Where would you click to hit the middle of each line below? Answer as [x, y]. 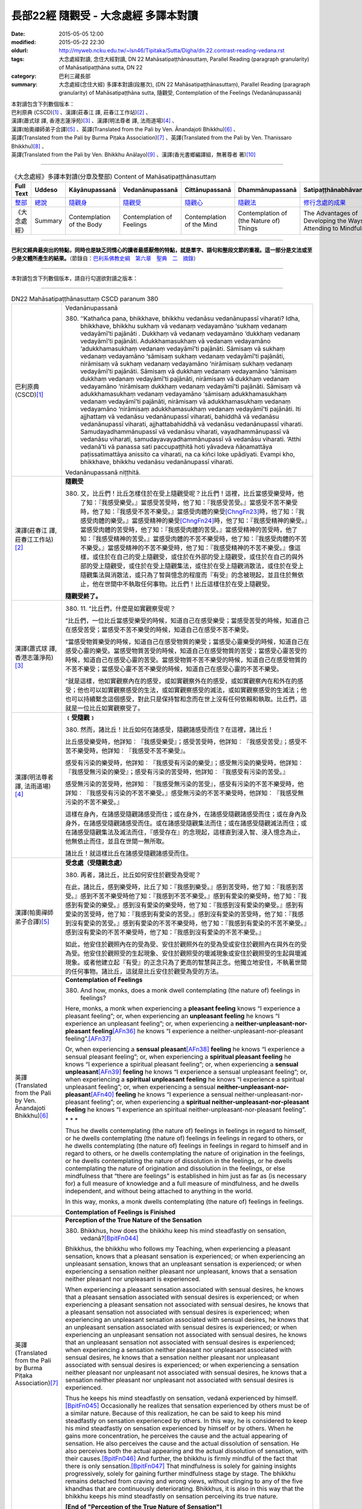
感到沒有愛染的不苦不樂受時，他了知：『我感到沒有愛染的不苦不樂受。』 [165, 933]
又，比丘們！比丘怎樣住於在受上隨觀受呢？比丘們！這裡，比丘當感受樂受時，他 [192, 494]
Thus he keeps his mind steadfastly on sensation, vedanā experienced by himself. [182, 1399]
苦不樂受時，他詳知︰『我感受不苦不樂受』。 [127, 751]
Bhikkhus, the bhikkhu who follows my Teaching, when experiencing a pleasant [178, 1249]
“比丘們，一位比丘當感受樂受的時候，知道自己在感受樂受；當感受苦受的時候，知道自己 [188, 621]
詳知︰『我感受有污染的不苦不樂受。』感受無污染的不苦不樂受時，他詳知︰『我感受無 [185, 793]
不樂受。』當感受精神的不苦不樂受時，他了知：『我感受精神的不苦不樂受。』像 [188, 548]
